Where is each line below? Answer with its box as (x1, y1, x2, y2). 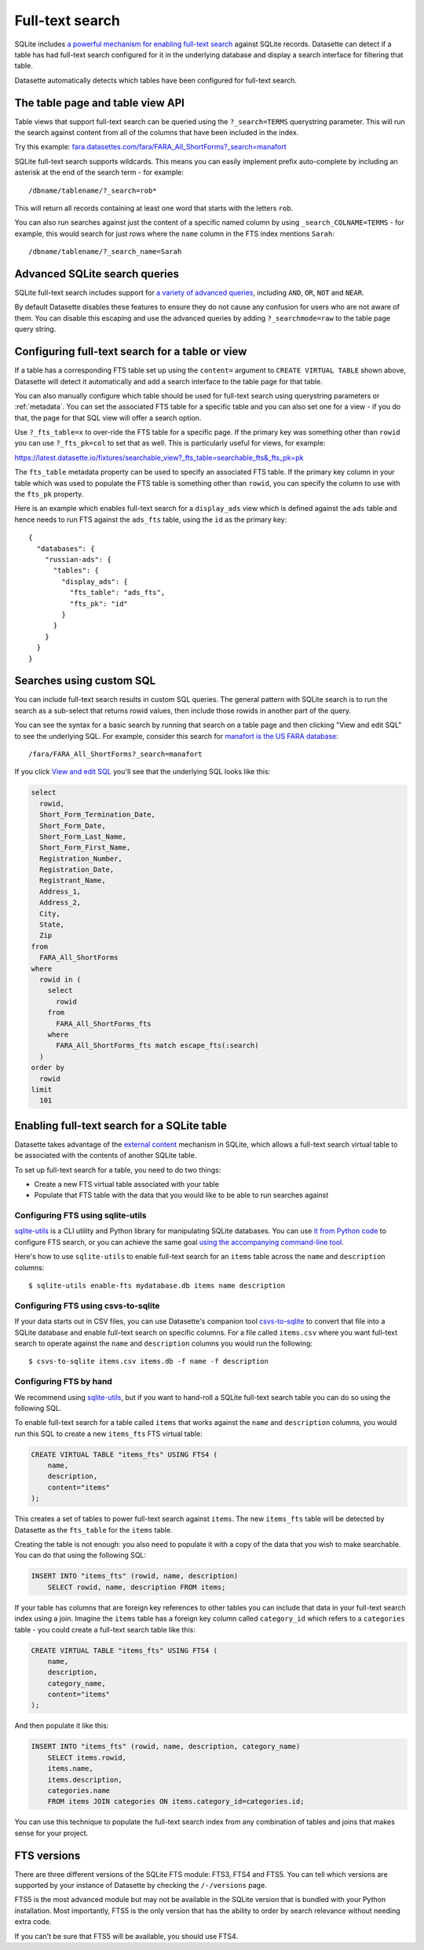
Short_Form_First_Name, (39, 843, 131, 852)
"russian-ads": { (44, 555, 111, 564)
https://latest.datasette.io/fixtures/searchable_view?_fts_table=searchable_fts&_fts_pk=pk (14, 453, 304, 462)
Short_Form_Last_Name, (39, 832, 127, 841)
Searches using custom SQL (14, 674, 156, 688)
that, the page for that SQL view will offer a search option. (14, 413, 202, 422)
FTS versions (14, 1849, 81, 1862)
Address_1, (39, 887, 82, 896)
